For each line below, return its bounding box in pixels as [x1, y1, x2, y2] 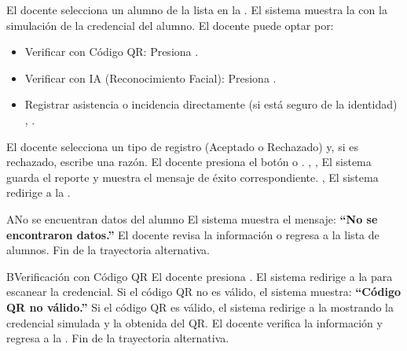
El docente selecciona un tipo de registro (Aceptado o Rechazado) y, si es [6, 138, 358, 154]
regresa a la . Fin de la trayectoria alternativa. [6, 330, 229, 346]
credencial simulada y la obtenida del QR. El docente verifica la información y [6, 314, 383, 331]
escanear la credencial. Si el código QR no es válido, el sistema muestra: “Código [6, 283, 401, 300]
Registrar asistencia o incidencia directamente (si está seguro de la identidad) [24, 96, 398, 113]
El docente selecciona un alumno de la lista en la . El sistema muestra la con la [6, 2, 387, 17]
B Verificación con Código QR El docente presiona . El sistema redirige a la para [6, 268, 393, 284]
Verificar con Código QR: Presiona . [24, 43, 199, 60]
